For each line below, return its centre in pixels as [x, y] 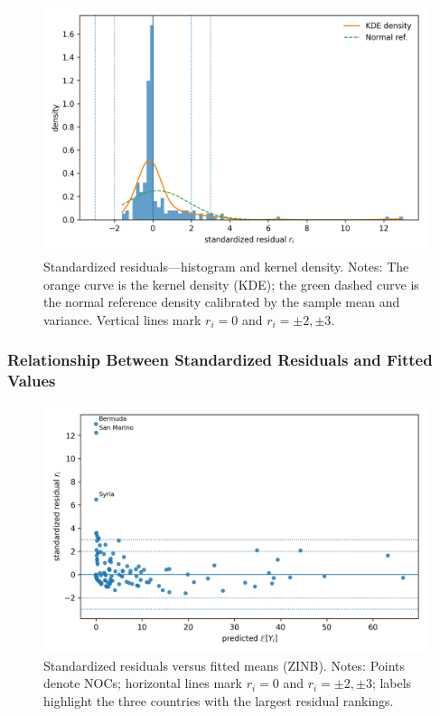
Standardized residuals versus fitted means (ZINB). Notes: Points [225, 665]
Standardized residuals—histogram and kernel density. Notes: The [226, 267]
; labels [392, 683]
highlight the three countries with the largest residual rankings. [219, 700]
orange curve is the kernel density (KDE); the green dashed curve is [231, 284]
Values [32, 381]
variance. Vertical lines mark [122, 319]
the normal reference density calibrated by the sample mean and [222, 302]
